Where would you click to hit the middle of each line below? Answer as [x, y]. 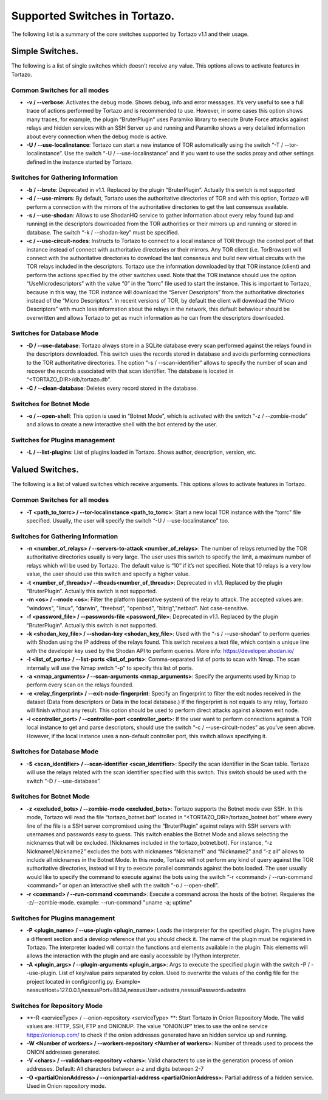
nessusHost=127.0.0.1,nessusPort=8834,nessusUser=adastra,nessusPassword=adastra [136, 990]
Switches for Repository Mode [57, 1006]
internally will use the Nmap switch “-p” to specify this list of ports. [110, 668]
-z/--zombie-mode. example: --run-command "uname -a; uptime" [109, 903]
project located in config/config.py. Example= [84, 981]
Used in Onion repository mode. [66, 1086]
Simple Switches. [45, 51]
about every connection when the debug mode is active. [97, 136]
